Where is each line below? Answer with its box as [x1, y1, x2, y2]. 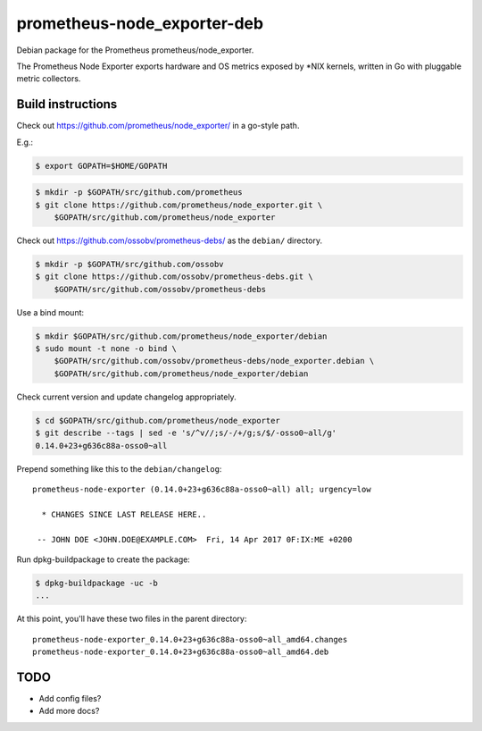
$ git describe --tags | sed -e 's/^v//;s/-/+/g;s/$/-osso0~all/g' [35, 428, 337, 438]
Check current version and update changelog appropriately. [16, 391, 237, 402]
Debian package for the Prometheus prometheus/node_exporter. [16, 45, 254, 55]
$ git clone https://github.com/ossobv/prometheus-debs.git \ [35, 272, 313, 281]
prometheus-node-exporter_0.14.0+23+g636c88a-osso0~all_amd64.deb [32, 647, 329, 657]
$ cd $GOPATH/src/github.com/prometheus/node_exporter [35, 416, 280, 425]
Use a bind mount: [16, 307, 85, 317]
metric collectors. [16, 73, 81, 84]
